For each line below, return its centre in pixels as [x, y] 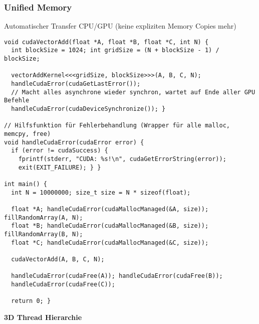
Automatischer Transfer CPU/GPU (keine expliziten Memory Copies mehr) [120, 26]
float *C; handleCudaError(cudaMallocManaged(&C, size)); [110, 242]
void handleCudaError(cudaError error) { [74, 142]
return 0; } [31, 301]
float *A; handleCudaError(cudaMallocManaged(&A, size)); [110, 209]
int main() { [26, 184]
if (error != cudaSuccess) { [60, 151]
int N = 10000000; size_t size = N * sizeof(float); [101, 192]
